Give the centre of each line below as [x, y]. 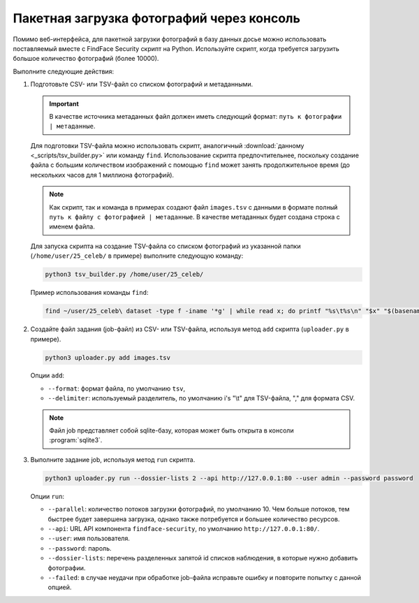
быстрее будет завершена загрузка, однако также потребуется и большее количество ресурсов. [194, 519]
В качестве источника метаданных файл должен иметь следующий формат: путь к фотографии [196, 116]
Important [64, 103]
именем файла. [72, 226]
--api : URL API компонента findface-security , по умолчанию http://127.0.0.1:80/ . [184, 528]
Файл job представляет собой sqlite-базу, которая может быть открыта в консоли [171, 430]
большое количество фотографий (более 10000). [86, 59]
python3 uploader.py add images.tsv [108, 357]
